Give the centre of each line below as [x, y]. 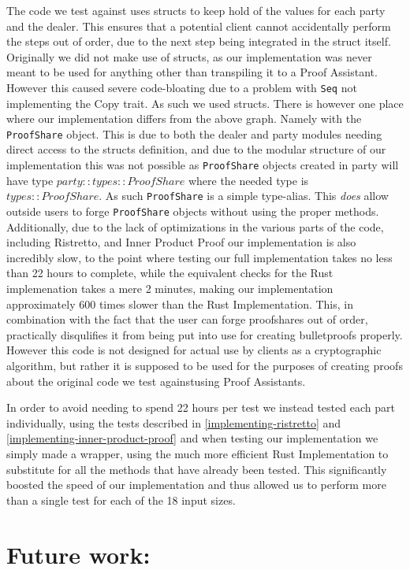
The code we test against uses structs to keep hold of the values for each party [196, 10]
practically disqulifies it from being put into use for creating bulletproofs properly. [205, 334]
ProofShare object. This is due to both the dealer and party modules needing [194, 133]
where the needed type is [248, 180]
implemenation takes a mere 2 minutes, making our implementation [170, 288]
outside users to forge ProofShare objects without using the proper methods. [193, 211]
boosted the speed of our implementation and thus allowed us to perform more [196, 485]
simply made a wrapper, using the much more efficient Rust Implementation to [198, 453]
